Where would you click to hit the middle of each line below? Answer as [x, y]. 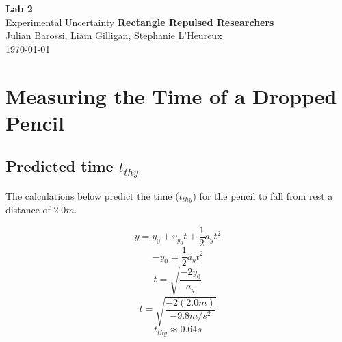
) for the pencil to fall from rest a [263, 195]
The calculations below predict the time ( [92, 195]
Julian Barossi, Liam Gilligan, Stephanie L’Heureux [114, 35]
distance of [28, 210]
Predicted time [60, 166]
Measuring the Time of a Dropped [171, 95]
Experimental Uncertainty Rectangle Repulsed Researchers [140, 22]
